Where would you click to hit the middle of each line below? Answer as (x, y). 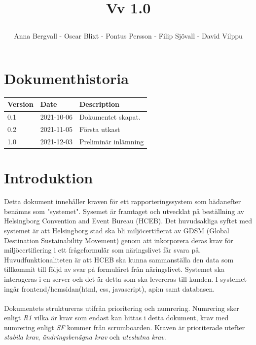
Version (20, 104)
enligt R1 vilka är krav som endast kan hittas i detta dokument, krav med (116, 318)
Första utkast (100, 129)
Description (99, 104)
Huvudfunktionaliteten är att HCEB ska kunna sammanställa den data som (119, 259)
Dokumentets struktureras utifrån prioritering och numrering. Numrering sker (122, 308)
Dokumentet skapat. (110, 117)
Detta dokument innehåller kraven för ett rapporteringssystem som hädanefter (123, 201)
